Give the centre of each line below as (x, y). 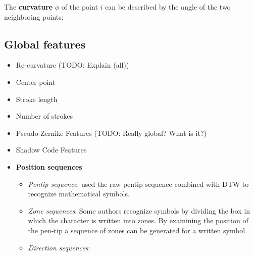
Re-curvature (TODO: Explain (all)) (72, 65)
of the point (80, 7)
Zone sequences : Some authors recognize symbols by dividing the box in (139, 210)
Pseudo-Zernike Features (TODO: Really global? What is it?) (111, 133)
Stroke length (37, 99)
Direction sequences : (59, 247)
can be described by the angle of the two (168, 7)
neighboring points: (34, 16)
